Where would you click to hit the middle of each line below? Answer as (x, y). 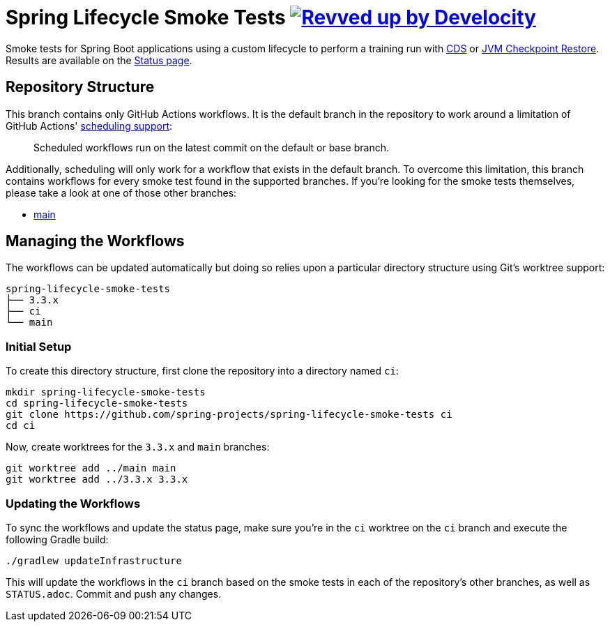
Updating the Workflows (73, 503)
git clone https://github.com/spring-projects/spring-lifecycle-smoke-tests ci (229, 415)
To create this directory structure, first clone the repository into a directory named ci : (202, 371)
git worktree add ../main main (91, 468)
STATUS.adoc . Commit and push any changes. (114, 594)
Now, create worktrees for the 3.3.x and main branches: (138, 447)
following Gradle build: (57, 539)
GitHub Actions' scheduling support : (89, 126)
